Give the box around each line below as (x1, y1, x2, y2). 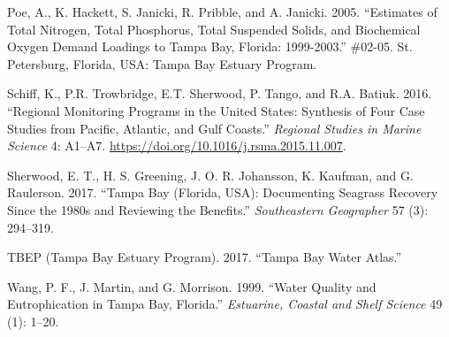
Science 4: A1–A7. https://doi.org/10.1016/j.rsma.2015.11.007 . (7, 136, 346, 155)
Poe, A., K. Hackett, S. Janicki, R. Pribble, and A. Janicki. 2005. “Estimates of (7, 3, 438, 20)
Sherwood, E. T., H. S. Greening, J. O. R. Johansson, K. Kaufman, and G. (7, 165, 414, 184)
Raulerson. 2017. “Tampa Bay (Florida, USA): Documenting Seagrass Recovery (7, 183, 438, 202)
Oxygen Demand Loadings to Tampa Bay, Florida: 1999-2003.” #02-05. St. (7, 37, 413, 56)
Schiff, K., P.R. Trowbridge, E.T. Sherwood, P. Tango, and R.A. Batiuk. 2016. (7, 84, 432, 103)
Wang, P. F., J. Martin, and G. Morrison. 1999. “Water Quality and (7, 277, 377, 295)
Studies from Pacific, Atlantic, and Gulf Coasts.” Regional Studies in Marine (7, 119, 422, 137)
